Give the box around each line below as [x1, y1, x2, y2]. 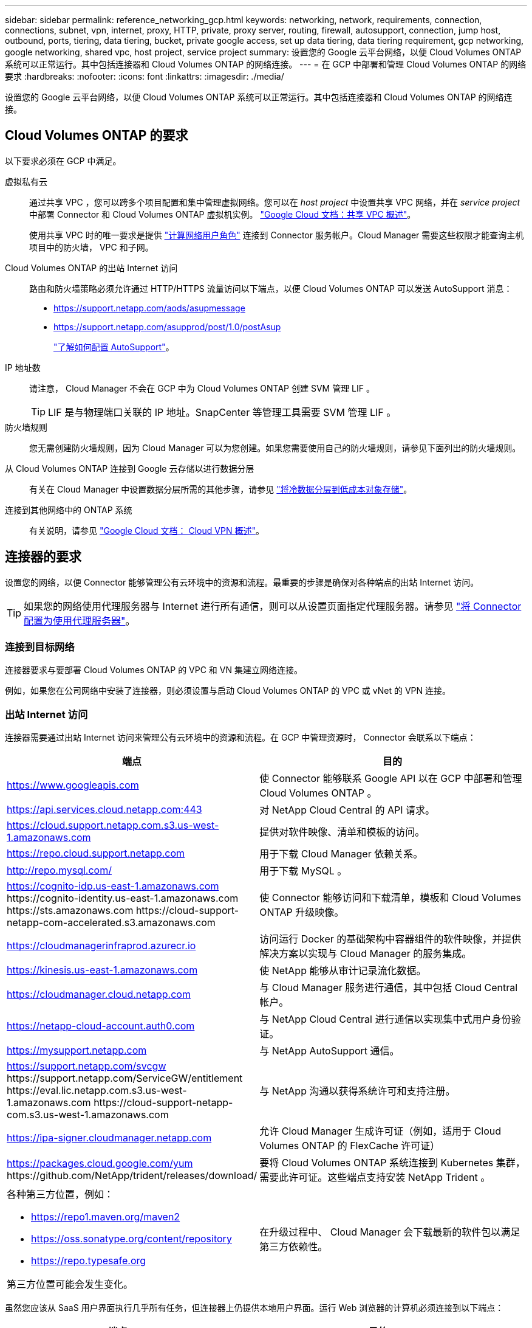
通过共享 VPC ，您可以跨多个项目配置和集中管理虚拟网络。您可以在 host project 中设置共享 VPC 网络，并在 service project [29, 196, 520, 207]
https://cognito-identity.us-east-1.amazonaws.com [7, 892, 239, 905]
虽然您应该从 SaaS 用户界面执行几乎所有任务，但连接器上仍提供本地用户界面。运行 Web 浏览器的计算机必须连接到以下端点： [5, 1302, 504, 1313]
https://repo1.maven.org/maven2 [31, 1211, 180, 1223]
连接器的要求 [5, 549, 81, 565]
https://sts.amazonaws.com [7, 904, 134, 917]
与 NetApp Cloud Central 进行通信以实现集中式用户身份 [259, 1013, 511, 1026]
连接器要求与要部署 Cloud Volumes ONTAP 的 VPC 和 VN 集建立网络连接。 [5, 665, 302, 676]
